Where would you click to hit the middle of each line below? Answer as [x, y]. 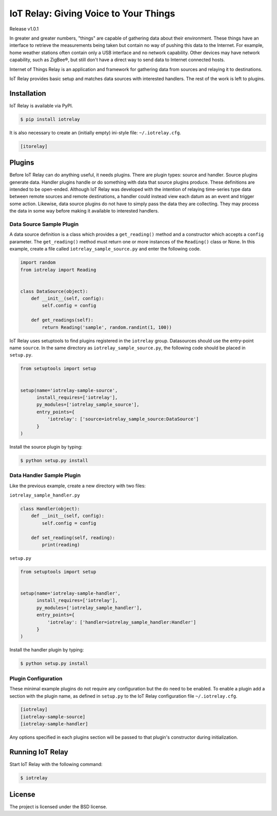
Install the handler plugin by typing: [47, 650]
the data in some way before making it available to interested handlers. [84, 211]
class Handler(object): [50, 509]
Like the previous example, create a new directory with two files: [78, 486]
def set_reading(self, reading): [73, 537]
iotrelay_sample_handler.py [45, 495]
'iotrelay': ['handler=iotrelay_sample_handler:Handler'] [122, 622]
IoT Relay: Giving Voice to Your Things [92, 13]
